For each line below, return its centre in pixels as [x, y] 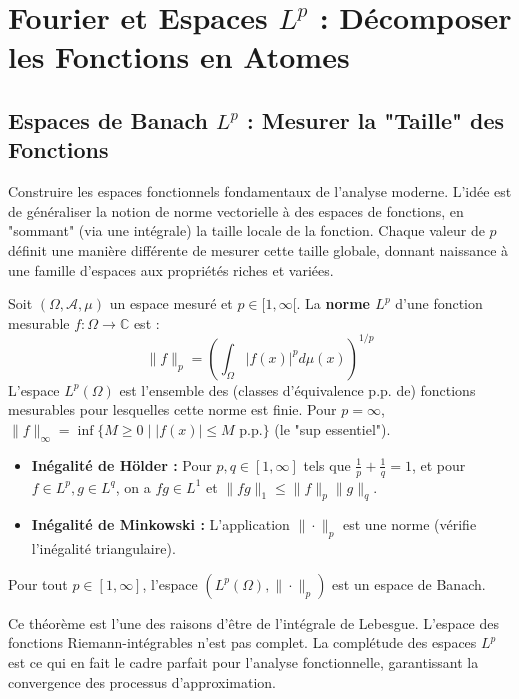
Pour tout [38, 583]
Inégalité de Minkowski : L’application [160, 524]
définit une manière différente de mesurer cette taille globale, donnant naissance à [258, 249]
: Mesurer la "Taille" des [375, 119]
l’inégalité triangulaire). [103, 548]
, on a [133, 486]
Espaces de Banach [108, 119]
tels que [327, 464]
